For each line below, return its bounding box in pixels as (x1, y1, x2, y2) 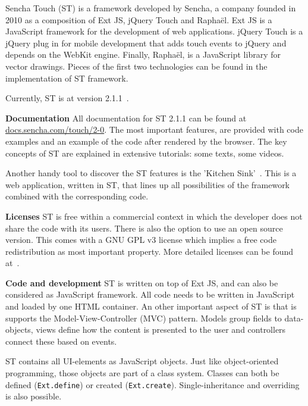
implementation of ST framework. (5, 71, 128, 84)
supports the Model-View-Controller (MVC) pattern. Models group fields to (5, 311, 282, 324)
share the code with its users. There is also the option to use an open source (5, 221, 283, 234)
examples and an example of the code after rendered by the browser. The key (5, 135, 287, 147)
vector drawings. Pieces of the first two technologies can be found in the (5, 60, 268, 72)
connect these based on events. (5, 335, 117, 347)
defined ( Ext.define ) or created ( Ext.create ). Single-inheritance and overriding (5, 378, 300, 391)
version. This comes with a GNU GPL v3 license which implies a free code (5, 233, 276, 246)
